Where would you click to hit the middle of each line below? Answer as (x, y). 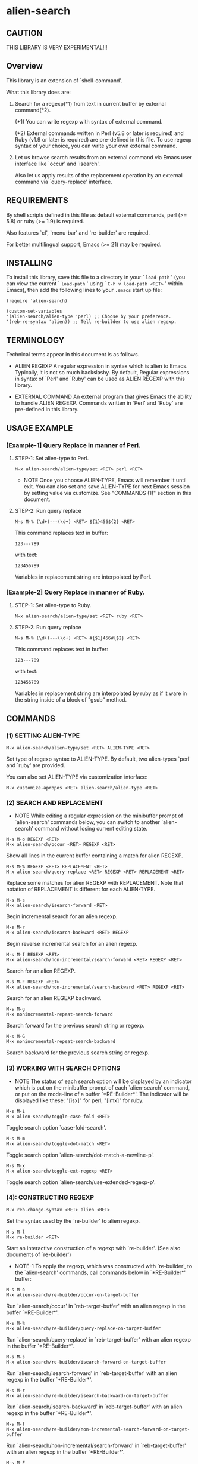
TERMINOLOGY (35, 340)
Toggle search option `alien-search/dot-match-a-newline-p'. (80, 1155)
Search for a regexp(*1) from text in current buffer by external (90, 103)
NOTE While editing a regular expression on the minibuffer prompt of (99, 816)
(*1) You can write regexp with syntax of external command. (89, 121)
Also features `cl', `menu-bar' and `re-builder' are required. (78, 233)
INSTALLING (29, 263)
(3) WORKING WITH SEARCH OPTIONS (63, 1068)
